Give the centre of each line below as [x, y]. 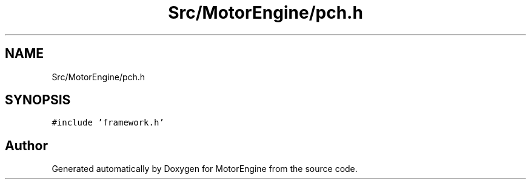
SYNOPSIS [38, 100]
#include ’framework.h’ [108, 123]
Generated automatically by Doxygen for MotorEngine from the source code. [205, 169]
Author [26, 145]
